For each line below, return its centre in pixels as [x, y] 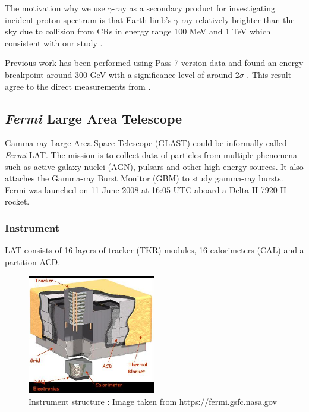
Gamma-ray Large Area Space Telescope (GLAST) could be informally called [146, 143]
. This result [269, 74]
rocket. [17, 201]
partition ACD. [33, 261]
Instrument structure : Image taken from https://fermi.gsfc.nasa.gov [153, 401]
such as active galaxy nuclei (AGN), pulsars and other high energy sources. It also [154, 166]
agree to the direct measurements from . [78, 86]
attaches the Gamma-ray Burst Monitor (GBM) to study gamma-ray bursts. [144, 178]
